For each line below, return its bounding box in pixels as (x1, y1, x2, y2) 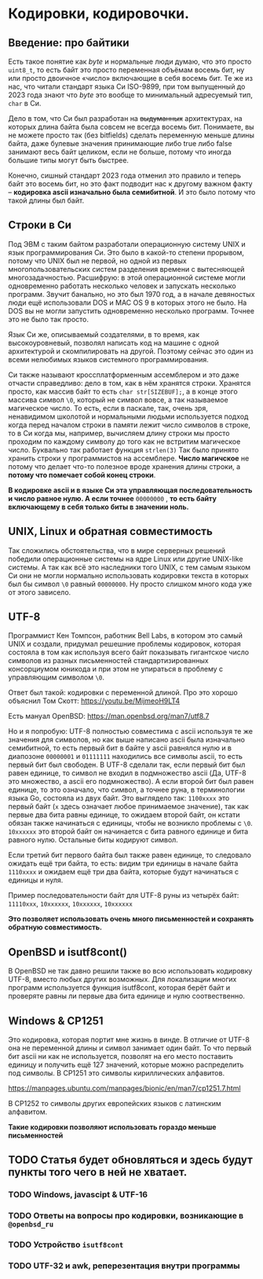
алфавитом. (8, 1107, 48, 1116)
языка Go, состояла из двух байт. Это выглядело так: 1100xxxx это (8, 793, 230, 803)
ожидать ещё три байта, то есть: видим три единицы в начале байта (8, 859, 239, 868)
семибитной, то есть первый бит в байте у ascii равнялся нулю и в (8, 743, 232, 753)
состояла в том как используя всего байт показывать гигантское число (8, 647, 250, 657)
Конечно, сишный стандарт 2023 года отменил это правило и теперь (8, 170, 242, 180)
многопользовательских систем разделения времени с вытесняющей (8, 264, 245, 273)
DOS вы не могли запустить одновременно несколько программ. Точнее (8, 306, 255, 315)
